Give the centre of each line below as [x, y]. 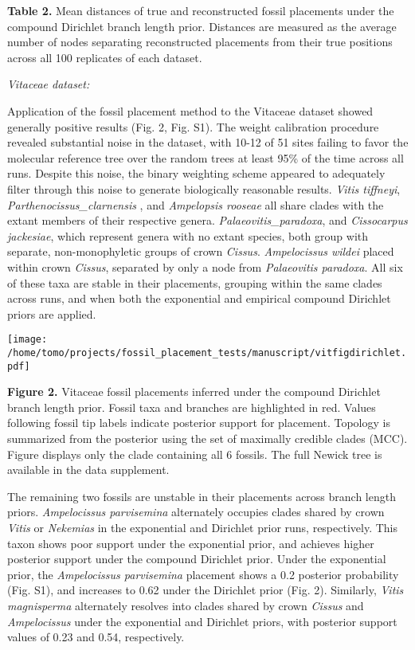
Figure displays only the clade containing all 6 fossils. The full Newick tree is [195, 454]
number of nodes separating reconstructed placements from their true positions [200, 42]
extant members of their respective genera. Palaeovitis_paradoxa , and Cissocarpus [207, 220]
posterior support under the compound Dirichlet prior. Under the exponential [197, 559]
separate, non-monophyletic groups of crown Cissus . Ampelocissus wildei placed [201, 251]
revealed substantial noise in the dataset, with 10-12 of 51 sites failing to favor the [208, 142]
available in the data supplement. [88, 470]
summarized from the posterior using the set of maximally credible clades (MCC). [207, 439]
